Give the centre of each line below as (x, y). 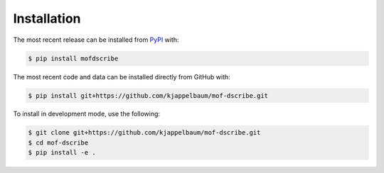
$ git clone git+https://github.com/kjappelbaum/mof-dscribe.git (144, 133)
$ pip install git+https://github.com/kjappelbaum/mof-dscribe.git (148, 95)
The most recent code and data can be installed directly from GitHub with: (122, 77)
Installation (47, 18)
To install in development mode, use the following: (86, 114)
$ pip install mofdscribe (73, 58)
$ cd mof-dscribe (58, 143)
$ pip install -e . (62, 153)
